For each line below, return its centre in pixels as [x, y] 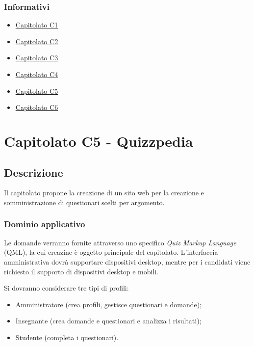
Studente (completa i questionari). [67, 337]
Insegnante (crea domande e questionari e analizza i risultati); [108, 321]
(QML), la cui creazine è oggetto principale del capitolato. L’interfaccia [111, 252]
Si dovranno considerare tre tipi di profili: [66, 288]
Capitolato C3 [37, 58]
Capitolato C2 [37, 41]
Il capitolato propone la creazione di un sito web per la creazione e [104, 193]
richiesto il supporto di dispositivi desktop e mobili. [81, 271]
